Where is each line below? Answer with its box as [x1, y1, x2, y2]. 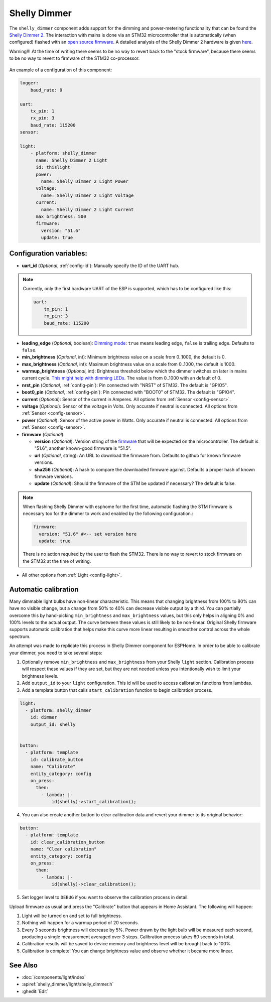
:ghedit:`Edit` [22, 988, 49, 994]
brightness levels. [22, 673, 59, 679]
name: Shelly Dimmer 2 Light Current [41, 206, 134, 212]
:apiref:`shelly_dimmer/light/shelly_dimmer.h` [22, 981, 114, 987]
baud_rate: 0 [30, 87, 63, 93]
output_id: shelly [30, 721, 76, 727]
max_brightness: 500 [36, 213, 86, 219]
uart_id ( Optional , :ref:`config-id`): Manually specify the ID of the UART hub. [22, 263, 180, 269]
